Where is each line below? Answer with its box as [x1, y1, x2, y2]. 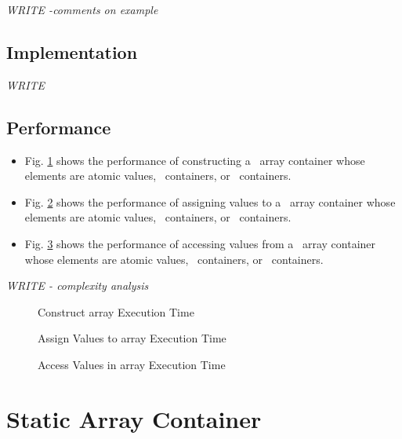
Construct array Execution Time [38, 303, 194, 320]
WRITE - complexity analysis [6, 277, 149, 294]
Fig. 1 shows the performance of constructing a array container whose [24, 152, 365, 168]
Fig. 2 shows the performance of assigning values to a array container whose [24, 193, 396, 210]
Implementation [6, 39, 138, 64]
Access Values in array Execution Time [38, 356, 226, 372]
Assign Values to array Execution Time [38, 330, 226, 346]
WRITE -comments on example [6, 2, 158, 17]
